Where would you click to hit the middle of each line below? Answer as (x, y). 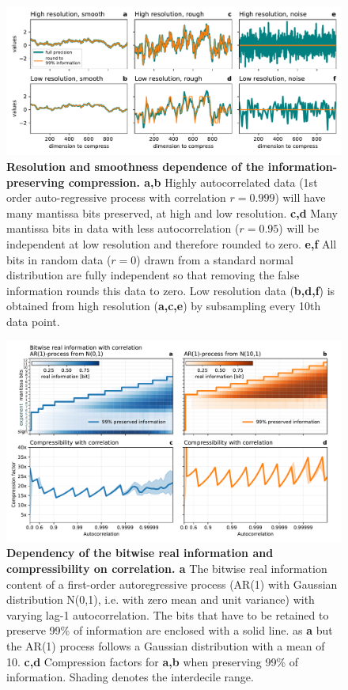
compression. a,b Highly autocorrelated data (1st (193, 182)
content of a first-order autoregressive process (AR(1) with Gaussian (172, 584)
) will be (299, 228)
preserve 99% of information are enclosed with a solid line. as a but (170, 630)
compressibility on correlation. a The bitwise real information (167, 568)
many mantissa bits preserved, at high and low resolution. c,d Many (172, 212)
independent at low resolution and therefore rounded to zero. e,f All (172, 243)
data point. (33, 321)
